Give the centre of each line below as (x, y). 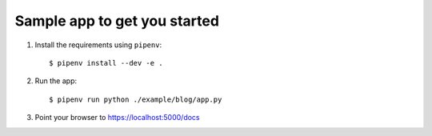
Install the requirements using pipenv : (98, 45)
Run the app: (56, 81)
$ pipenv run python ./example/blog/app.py (136, 99)
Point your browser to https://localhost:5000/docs (117, 118)
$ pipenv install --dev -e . (106, 63)
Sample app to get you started (117, 21)
